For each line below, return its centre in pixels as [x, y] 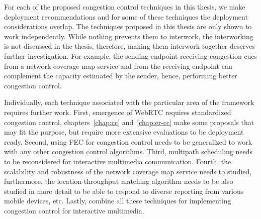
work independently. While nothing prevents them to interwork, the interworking [129, 36]
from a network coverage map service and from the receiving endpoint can [118, 66]
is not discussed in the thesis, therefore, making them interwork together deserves [129, 46]
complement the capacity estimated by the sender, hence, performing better [121, 76]
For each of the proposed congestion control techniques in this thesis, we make [125, 7]
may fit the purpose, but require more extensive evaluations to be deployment [124, 132]
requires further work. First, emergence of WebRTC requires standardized [118, 112]
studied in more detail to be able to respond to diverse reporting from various [124, 191]
